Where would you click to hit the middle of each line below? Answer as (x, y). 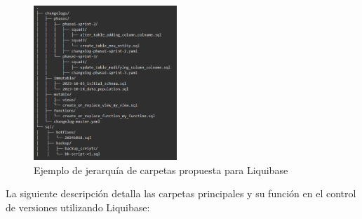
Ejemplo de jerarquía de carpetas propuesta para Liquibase (161, 170)
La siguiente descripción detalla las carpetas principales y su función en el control (181, 193)
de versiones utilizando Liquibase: (78, 207)
